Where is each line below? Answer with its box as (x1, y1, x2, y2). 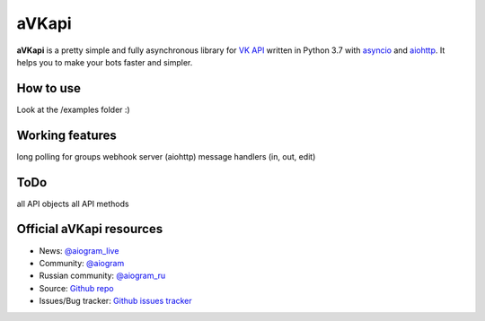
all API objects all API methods (16, 198, 129, 209)
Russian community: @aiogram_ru (39, 270, 166, 282)
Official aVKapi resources (16, 221, 163, 237)
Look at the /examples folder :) (16, 104, 130, 115)
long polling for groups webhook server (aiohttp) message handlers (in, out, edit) (16, 151, 316, 161)
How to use (16, 81, 81, 96)
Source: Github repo (39, 282, 114, 293)
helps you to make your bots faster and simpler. (16, 56, 193, 67)
